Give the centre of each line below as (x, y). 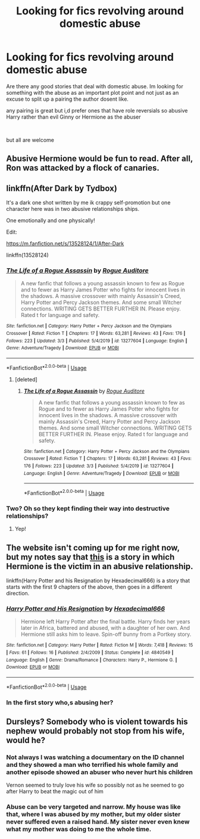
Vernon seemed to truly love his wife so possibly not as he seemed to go (95, 785)
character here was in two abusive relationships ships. (73, 209)
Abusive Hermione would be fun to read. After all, (100, 159)
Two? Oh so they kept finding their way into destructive (88, 508)
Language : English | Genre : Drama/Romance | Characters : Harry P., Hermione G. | (92, 660)
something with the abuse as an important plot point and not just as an (93, 92)
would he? (26, 740)
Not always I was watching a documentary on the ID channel (95, 757)
